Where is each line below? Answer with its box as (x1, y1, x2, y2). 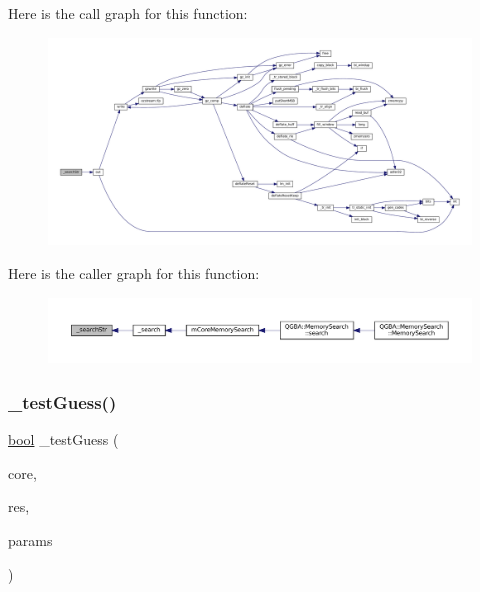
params (8, 530, 53, 551)
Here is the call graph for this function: (8, 3, 248, 23)
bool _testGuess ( (8, 429, 119, 450)
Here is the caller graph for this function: (8, 263, 260, 284)
